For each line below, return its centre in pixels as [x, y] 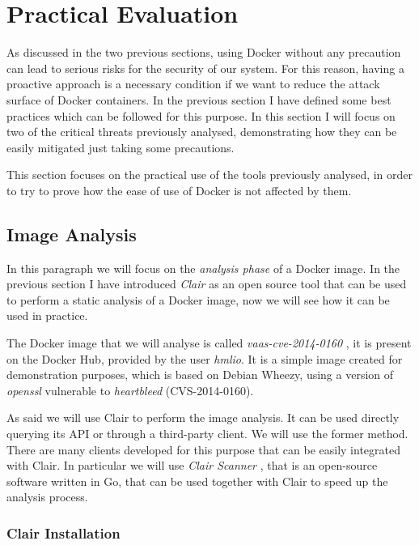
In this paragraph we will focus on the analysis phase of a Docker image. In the [203, 268]
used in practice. [47, 315]
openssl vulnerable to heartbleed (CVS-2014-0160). [130, 390]
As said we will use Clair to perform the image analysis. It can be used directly [203, 417]
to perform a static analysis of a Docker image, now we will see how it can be [198, 299]
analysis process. [47, 497]
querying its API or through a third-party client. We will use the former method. [207, 434]
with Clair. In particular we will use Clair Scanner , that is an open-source [192, 465]
